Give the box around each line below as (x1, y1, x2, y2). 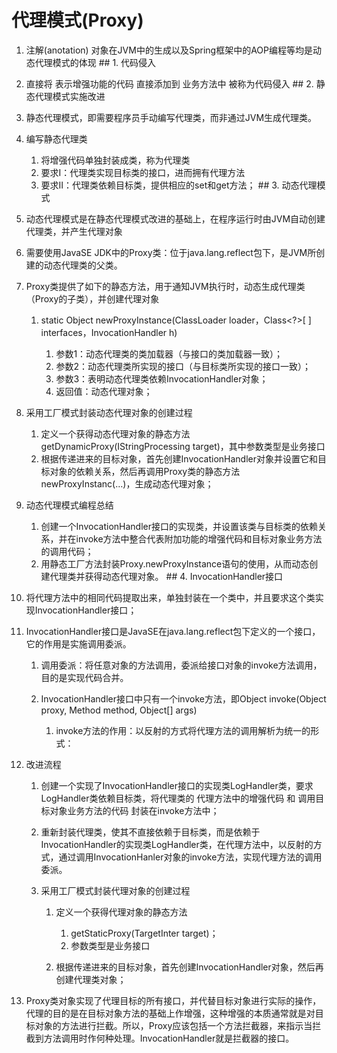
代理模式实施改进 (34, 90, 106, 102)
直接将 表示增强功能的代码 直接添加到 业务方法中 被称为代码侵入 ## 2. (25, 77, 314, 90)
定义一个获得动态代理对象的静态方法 (40, 427, 191, 440)
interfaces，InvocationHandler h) (40, 326, 178, 338)
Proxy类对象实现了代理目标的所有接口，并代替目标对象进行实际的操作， (25, 994, 322, 1006)
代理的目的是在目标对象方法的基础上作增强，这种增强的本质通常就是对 (25, 1007, 316, 1019)
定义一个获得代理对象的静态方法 (55, 906, 188, 918)
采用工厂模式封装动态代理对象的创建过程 (25, 406, 193, 418)
